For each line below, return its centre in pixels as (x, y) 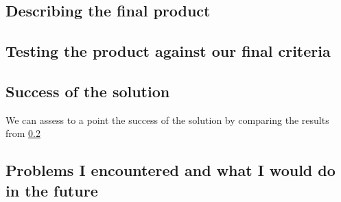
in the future (52, 190)
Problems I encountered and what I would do (170, 170)
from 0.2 (23, 133)
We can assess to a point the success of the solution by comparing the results (167, 119)
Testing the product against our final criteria (168, 51)
